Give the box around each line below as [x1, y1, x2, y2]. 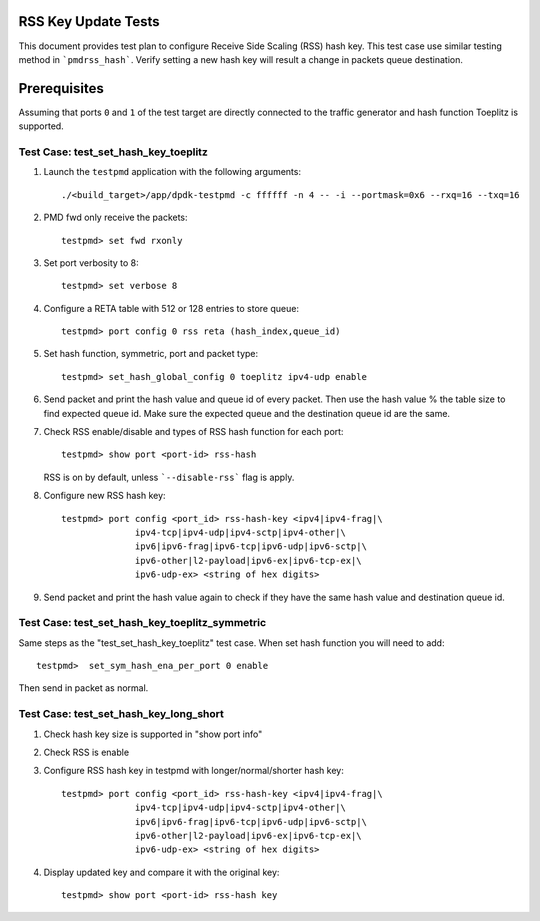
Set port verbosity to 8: [43, 256, 139, 269]
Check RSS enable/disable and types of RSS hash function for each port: [43, 426, 344, 438]
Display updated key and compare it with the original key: [43, 866, 280, 878]
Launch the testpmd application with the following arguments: [43, 166, 302, 178]
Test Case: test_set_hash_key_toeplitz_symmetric [18, 616, 267, 630]
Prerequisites [18, 80, 104, 97]
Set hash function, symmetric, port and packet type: [43, 348, 259, 360]
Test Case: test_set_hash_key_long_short [18, 707, 224, 721]
